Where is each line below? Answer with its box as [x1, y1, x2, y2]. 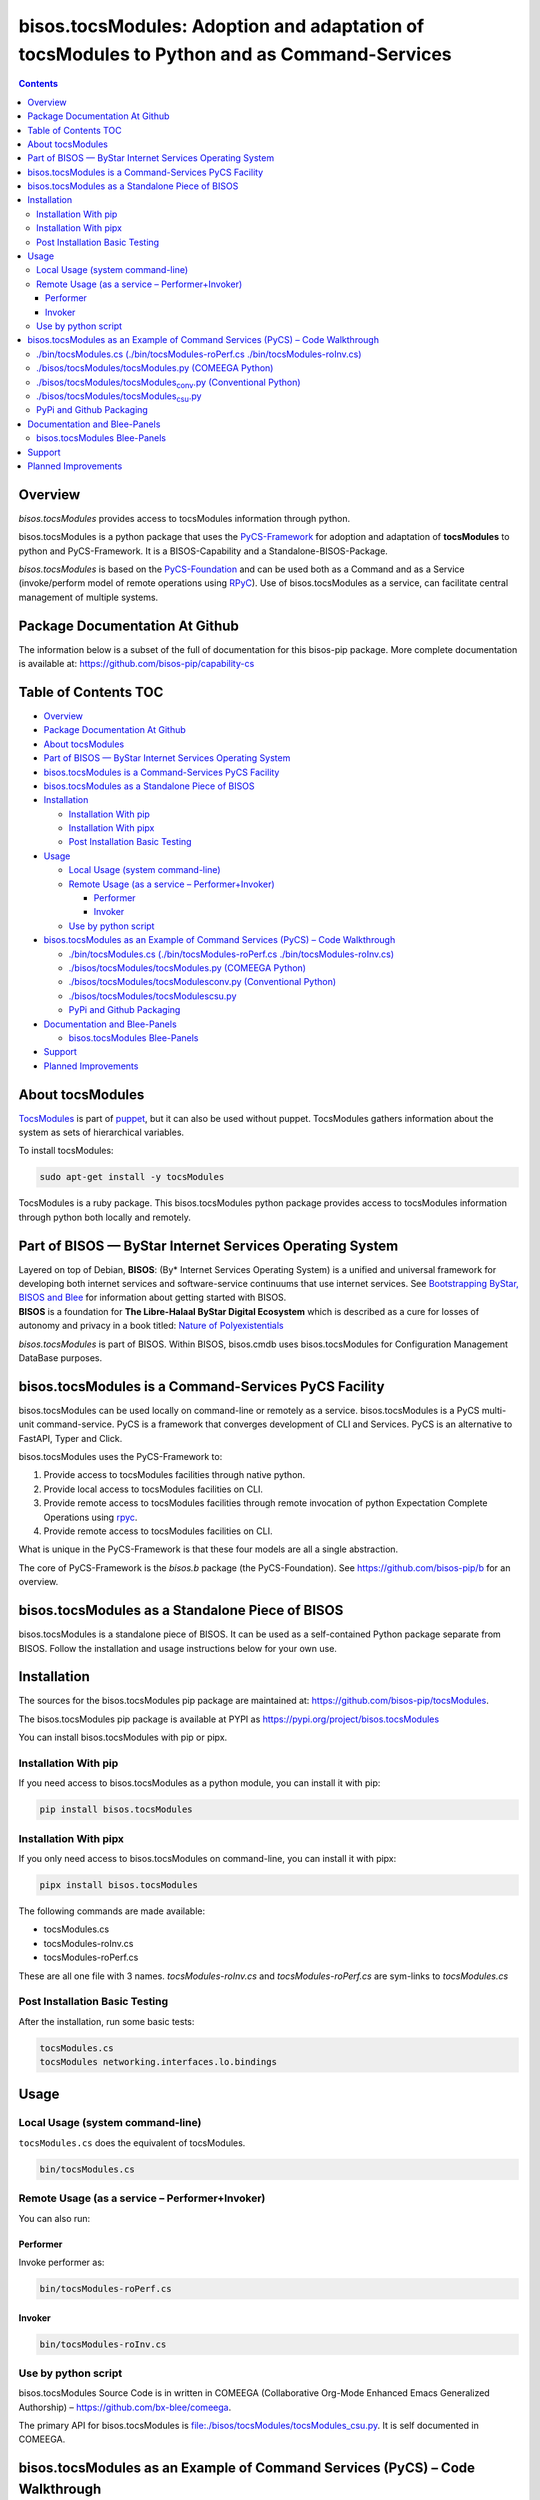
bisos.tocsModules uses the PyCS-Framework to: [18, 1451, 223, 1463]
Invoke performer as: [18, 2256, 105, 2268]
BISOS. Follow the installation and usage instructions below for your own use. [18, 1642, 337, 1654]
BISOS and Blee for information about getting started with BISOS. [18, 1291, 287, 1304]
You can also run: [18, 2212, 91, 2224]
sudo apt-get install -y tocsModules [39, 1171, 225, 1183]
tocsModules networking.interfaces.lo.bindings [39, 2056, 277, 2068]
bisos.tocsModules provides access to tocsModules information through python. [18, 512, 350, 524]
